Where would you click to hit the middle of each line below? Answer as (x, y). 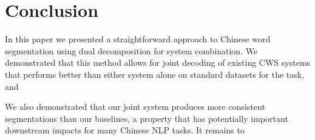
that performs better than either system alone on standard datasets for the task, (155, 74)
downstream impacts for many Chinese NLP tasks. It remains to (125, 130)
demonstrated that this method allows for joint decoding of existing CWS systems (158, 62)
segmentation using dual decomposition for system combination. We (131, 50)
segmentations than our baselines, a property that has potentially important (147, 118)
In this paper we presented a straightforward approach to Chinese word (138, 39)
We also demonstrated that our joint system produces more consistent (135, 107)
